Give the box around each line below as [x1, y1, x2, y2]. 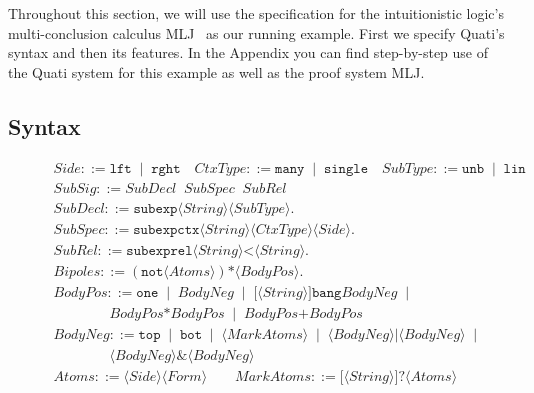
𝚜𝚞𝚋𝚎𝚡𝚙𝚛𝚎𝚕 [126, 243, 193, 258]
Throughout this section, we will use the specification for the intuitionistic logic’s [8, 3, 504, 23]
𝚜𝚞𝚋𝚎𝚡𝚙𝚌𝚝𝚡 [133, 222, 200, 237]
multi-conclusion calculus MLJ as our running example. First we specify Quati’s [8, 22, 505, 43]
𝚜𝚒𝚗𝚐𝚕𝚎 [323, 161, 369, 176]
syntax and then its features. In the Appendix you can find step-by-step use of [8, 42, 489, 63]
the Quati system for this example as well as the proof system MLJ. [8, 61, 425, 82]
